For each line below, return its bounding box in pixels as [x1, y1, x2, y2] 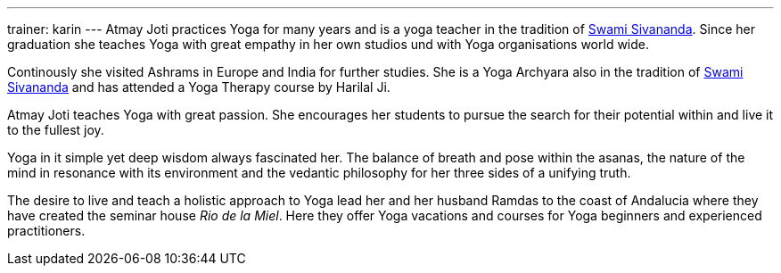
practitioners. [7, 223, 86, 238]
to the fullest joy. [7, 122, 104, 137]
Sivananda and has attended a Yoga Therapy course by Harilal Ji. [7, 79, 390, 95]
